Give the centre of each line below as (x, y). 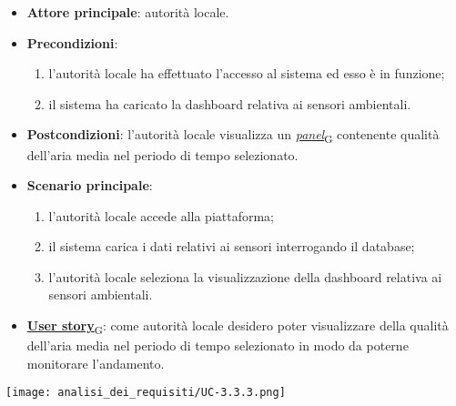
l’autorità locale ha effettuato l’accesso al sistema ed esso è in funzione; (247, 73)
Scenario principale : (90, 185)
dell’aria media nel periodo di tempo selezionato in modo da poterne (218, 345)
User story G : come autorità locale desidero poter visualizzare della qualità (238, 326)
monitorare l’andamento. (96, 363)
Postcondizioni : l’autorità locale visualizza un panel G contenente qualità (233, 136)
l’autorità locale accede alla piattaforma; (162, 215)
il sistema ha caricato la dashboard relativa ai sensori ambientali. (230, 103)
